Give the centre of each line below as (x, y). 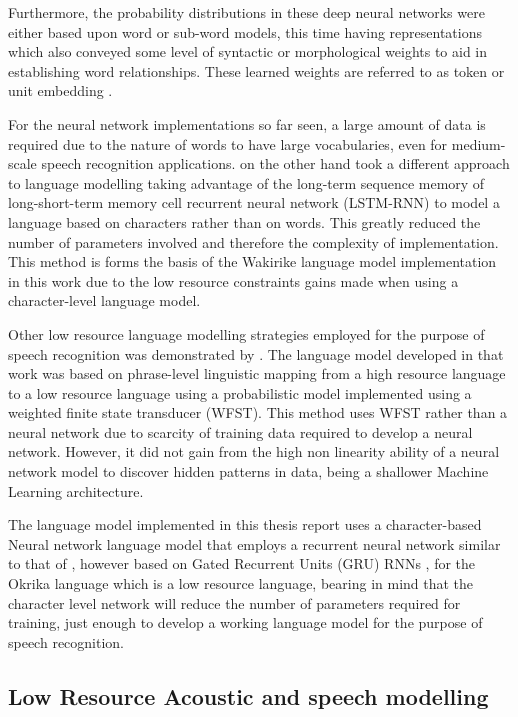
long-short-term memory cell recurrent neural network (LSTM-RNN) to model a (254, 202)
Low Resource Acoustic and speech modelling (248, 695)
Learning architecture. (76, 490)
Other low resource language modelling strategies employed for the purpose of (246, 333)
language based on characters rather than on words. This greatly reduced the (244, 221)
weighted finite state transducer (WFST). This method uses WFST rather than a (258, 412)
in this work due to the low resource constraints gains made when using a (233, 280)
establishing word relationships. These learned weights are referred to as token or (256, 70)
